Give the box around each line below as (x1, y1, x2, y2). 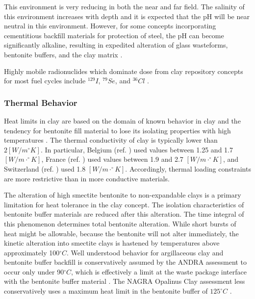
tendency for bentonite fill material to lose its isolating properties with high (4, 125, 231, 135)
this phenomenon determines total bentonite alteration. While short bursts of (4, 218, 236, 228)
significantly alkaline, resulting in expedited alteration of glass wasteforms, (4, 40, 228, 50)
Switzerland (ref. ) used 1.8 (4, 163, 86, 174)
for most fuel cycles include (4, 75, 86, 86)
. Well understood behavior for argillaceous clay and (67, 247, 224, 257)
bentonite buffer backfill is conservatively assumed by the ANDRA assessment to (4, 257, 247, 267)
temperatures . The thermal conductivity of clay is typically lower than (4, 135, 218, 145)
